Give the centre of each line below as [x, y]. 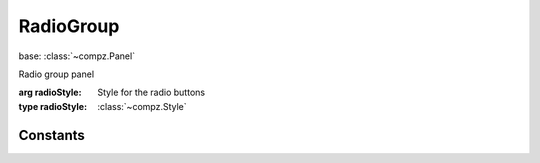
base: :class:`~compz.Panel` [76, 56]
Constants [51, 135]
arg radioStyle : [50, 92]
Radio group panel [56, 74]
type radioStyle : [53, 106]
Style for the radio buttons [151, 92]
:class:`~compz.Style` [142, 106]
